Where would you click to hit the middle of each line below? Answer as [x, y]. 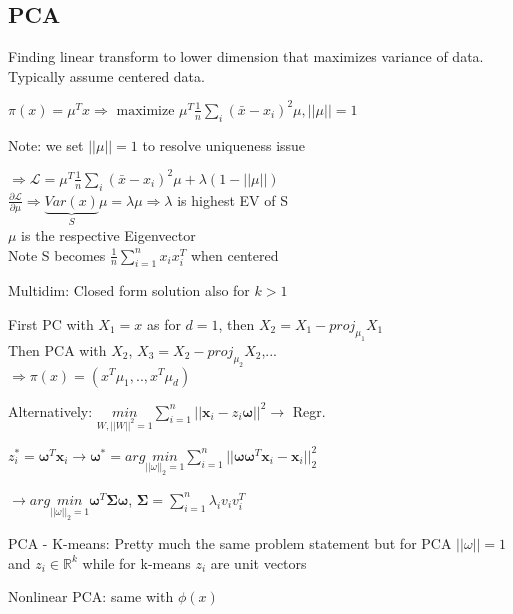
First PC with [51, 324]
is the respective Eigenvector [108, 235]
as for [163, 324]
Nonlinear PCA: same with [91, 596]
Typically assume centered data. [106, 75]
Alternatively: [50, 410]
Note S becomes [57, 254]
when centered [234, 254]
